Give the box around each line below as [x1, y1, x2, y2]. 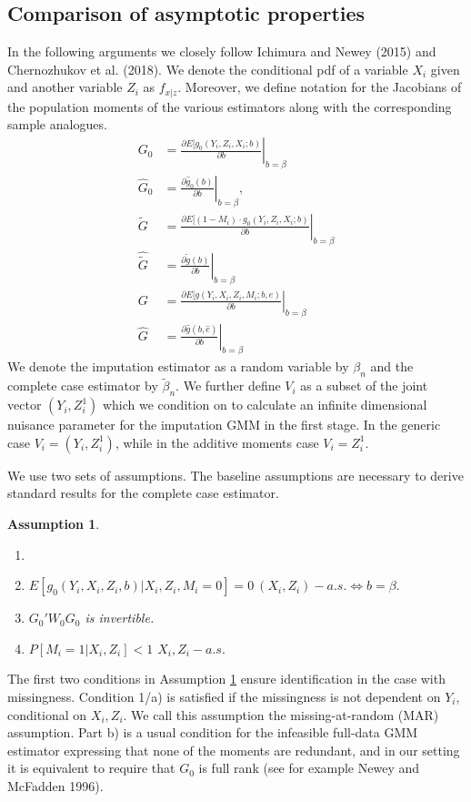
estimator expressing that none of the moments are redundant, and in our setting [7, 740, 460, 759]
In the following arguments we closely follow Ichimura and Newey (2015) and [7, 42, 436, 61]
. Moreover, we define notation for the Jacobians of [177, 77, 462, 96]
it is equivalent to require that [7, 758, 175, 777]
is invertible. [85, 608, 155, 627]
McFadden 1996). [7, 776, 104, 795]
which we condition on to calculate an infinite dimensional [102, 395, 427, 414]
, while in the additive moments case [115, 432, 319, 452]
